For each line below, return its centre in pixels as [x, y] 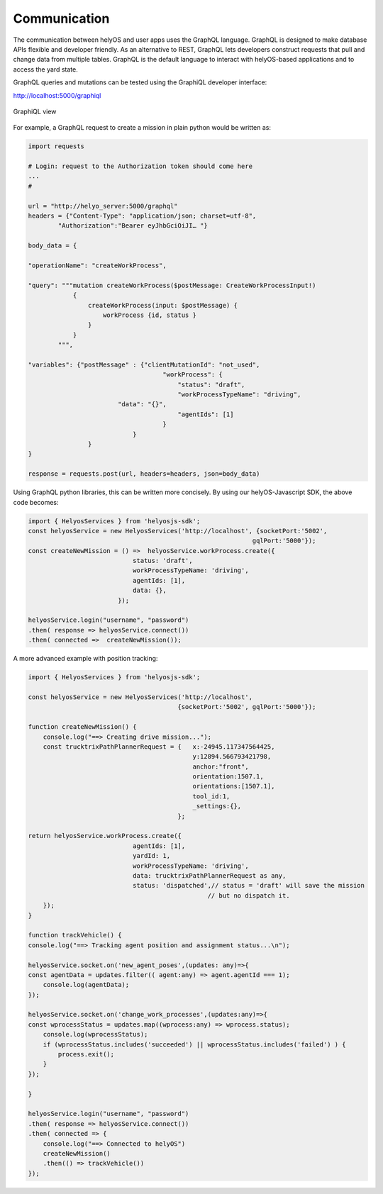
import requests [56, 146]
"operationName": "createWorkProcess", [97, 265]
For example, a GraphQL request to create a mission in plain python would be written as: [142, 128]
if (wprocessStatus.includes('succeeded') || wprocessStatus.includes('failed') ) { [195, 1044]
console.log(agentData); [86, 985]
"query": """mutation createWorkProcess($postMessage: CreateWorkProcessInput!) [172, 285]
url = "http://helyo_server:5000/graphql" [103, 206]
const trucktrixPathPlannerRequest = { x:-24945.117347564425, [159, 747]
